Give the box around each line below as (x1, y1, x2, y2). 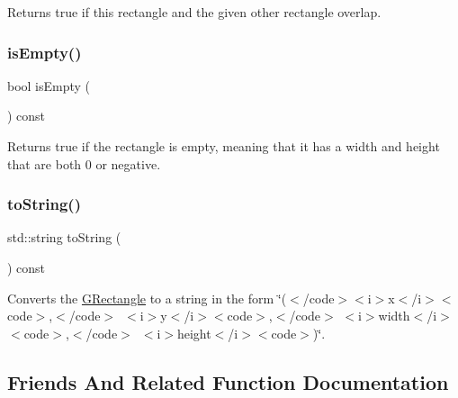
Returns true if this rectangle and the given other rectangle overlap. (7, 3, 382, 21)
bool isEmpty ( (7, 76, 91, 95)
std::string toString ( (7, 228, 121, 247)
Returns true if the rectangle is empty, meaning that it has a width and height (7, 137, 440, 155)
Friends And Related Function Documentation (7, 367, 449, 395)
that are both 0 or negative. (7, 154, 161, 173)
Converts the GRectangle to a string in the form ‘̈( (7, 288, 287, 307)
